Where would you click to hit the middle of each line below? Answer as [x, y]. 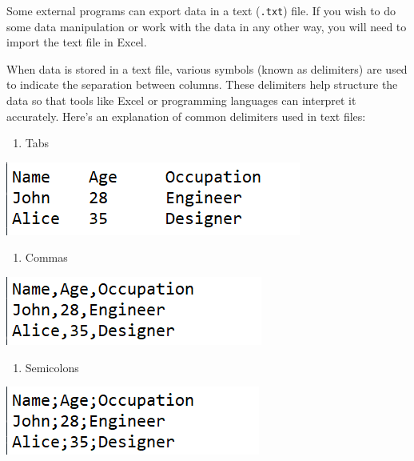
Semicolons [52, 367]
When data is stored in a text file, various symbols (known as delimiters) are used [207, 68]
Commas [46, 257]
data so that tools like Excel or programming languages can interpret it [181, 100]
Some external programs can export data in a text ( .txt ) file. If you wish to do [201, 10]
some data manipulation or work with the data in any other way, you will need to [207, 26]
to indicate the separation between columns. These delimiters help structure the [202, 84]
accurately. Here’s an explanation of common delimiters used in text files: [186, 116]
